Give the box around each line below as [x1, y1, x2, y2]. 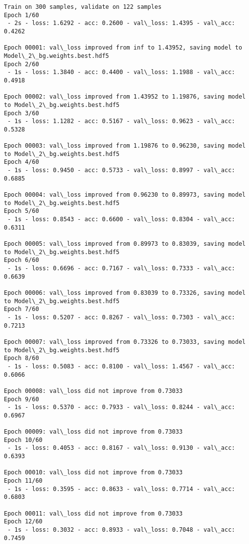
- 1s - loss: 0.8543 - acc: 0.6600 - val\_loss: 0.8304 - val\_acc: [7, 216, 235, 223]
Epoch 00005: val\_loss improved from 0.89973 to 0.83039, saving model [4, 240, 246, 248]
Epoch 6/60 [4, 257, 39, 264]
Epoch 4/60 [4, 158, 39, 166]
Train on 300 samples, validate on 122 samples [4, 3, 162, 10]
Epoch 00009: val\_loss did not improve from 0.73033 [4, 428, 183, 436]
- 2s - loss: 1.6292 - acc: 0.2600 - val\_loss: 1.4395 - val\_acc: [7, 20, 235, 27]
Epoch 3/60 [4, 109, 39, 117]
